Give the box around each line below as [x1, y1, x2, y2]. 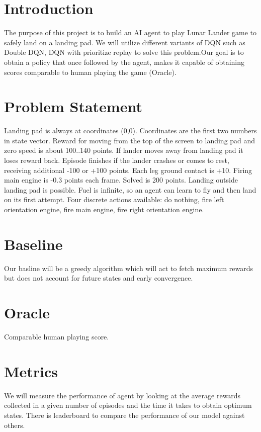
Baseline [4, 233, 63, 254]
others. [4, 419, 25, 430]
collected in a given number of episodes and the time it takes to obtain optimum [4, 400, 252, 410]
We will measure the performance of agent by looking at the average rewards [4, 390, 241, 400]
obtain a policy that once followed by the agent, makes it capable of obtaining [4, 56, 245, 67]
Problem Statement [4, 96, 142, 117]
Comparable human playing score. [4, 331, 109, 341]
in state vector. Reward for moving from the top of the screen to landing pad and [4, 135, 255, 145]
